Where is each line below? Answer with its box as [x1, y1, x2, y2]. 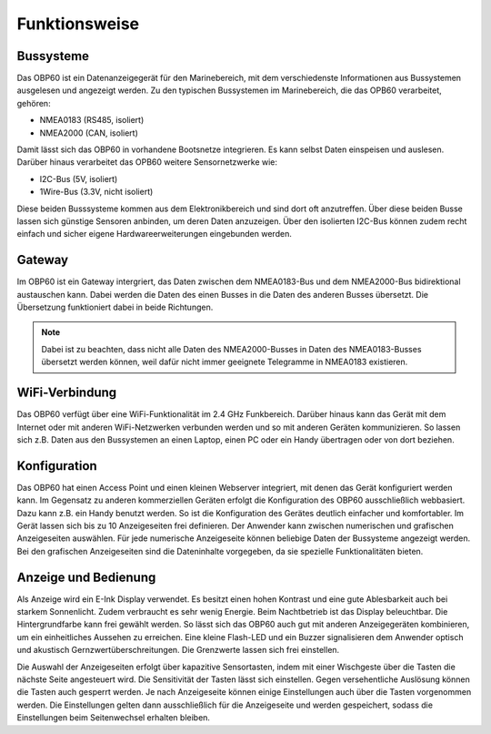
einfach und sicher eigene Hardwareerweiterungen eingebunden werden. [16, 229, 293, 240]
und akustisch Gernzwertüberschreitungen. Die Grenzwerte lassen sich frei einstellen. [16, 645, 340, 656]
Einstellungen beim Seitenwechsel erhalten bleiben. [16, 712, 211, 723]
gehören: [16, 97, 51, 108]
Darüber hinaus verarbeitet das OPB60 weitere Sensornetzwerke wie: [16, 157, 277, 168]
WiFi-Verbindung [16, 385, 117, 401]
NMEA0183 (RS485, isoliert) [39, 115, 145, 126]
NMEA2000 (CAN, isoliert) [39, 127, 138, 138]
